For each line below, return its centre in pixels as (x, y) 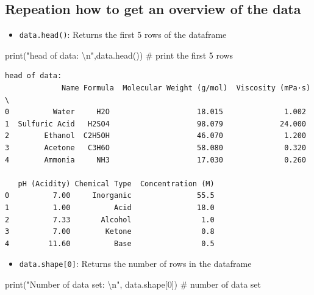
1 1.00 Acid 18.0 (110, 207)
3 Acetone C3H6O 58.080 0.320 (155, 148)
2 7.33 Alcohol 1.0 (110, 220)
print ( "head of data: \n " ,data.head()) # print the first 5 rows (119, 55)
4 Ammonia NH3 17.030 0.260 (155, 160)
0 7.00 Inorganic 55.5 (110, 196)
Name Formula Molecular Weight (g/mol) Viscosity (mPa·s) (186, 88)
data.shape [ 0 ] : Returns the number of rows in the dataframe (135, 264)
